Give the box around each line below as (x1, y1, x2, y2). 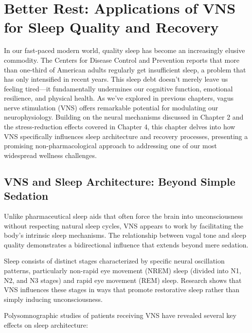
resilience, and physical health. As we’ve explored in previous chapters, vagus (4, 93, 234, 103)
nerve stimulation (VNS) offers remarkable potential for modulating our (4, 102, 218, 112)
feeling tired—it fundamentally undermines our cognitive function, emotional (4, 83, 233, 93)
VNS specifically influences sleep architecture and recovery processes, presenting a (4, 131, 248, 141)
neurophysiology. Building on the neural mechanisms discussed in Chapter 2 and (4, 112, 244, 122)
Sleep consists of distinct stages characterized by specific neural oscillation (4, 256, 225, 266)
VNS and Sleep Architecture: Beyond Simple (4, 174, 235, 189)
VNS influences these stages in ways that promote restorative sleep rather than (4, 284, 240, 295)
